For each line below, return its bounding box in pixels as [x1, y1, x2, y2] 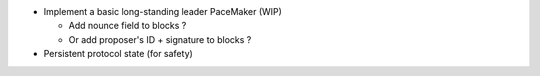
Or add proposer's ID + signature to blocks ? [68, 33, 252, 45]
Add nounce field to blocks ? [68, 20, 187, 32]
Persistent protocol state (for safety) [43, 48, 194, 60]
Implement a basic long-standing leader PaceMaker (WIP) [43, 6, 282, 17]
